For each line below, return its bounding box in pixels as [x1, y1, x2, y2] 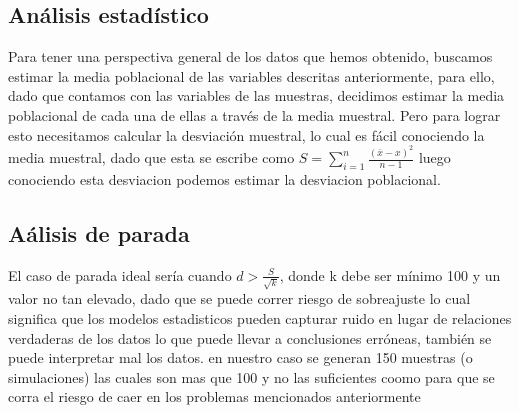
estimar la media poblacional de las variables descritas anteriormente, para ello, [8, 65, 495, 86]
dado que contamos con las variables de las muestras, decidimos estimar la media [8, 85, 505, 106]
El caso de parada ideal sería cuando [8, 264, 232, 285]
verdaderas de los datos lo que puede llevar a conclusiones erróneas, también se [8, 327, 492, 348]
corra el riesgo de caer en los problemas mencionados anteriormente [8, 386, 421, 407]
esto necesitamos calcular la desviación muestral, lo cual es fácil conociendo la [8, 124, 485, 145]
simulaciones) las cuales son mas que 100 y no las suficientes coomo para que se [8, 366, 495, 387]
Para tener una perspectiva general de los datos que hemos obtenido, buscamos [8, 46, 493, 67]
